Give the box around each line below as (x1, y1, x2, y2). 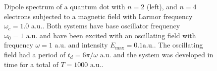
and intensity (68, 40, 108, 50)
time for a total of (4, 59, 58, 69)
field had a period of (4, 49, 66, 59)
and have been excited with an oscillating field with (39, 30, 196, 40)
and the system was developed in (113, 49, 214, 59)
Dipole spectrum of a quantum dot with (4, 1, 125, 11)
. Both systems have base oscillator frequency (42, 21, 180, 31)
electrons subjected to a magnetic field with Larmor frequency (4, 11, 193, 21)
